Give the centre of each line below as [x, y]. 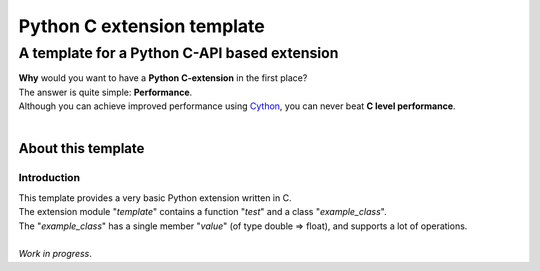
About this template [81, 148]
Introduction [49, 178]
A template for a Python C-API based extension [178, 53]
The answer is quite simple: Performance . [105, 92]
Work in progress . [55, 254]
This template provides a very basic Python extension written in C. [155, 197]
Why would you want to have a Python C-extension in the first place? [163, 78]
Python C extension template [141, 26]
